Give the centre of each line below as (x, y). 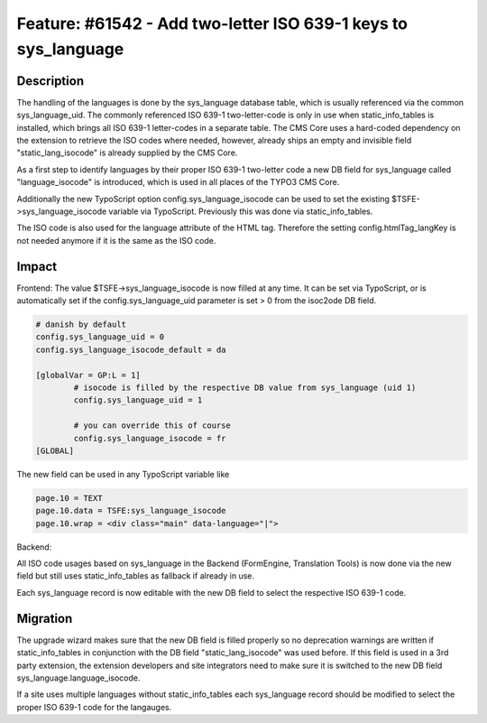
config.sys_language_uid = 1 (138, 400)
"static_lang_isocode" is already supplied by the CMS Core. (127, 153)
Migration (45, 618)
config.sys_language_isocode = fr (150, 438)
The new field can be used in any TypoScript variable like (123, 474)
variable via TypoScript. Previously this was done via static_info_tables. (241, 211)
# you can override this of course (152, 426)
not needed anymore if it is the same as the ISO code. (116, 240)
